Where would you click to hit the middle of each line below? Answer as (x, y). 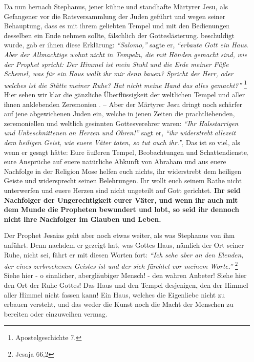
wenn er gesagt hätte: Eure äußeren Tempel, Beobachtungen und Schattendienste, (127, 152)
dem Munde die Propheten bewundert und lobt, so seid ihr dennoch (122, 209)
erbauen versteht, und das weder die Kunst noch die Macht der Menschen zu (119, 304)
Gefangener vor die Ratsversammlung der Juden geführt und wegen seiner (115, 16)
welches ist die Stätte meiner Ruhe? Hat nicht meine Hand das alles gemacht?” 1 (126, 84)
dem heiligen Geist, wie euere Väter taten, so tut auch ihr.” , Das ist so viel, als (122, 142)
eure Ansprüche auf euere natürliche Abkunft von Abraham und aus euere (115, 161)
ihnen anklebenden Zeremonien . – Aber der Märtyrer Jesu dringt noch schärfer (123, 104)
